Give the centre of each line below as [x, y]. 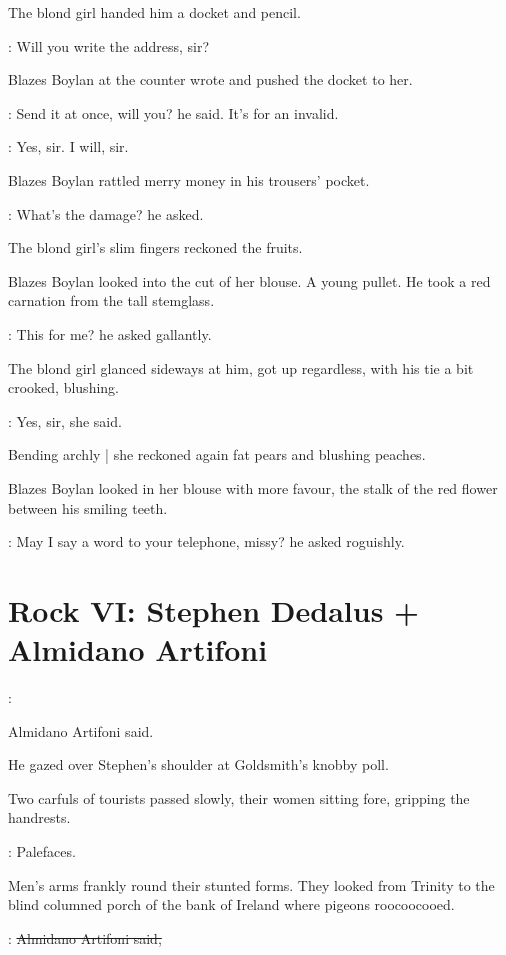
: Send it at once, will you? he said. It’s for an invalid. [173, 112]
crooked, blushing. [63, 387]
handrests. [39, 817]
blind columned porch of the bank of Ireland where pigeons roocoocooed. [231, 904]
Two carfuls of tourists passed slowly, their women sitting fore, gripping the [239, 797]
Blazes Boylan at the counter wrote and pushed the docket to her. [210, 79]
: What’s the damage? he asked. [106, 213]
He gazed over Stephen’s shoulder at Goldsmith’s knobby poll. [198, 764]
